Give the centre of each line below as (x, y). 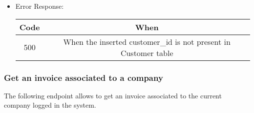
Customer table (147, 53)
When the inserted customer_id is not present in (147, 41)
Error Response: (40, 6)
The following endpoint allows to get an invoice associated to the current (113, 95)
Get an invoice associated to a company (84, 77)
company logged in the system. (50, 105)
